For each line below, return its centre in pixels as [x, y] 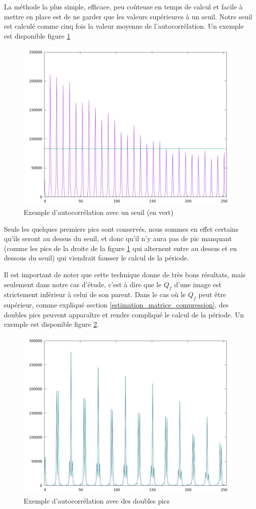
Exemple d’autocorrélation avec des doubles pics [97, 500]
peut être [212, 294]
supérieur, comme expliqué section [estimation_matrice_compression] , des [116, 305]
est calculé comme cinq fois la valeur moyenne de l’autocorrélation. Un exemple [124, 26]
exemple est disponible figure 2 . [52, 324]
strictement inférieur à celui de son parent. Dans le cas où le [95, 294]
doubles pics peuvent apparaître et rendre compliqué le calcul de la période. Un [124, 314]
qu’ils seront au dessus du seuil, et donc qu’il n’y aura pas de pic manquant [118, 238]
